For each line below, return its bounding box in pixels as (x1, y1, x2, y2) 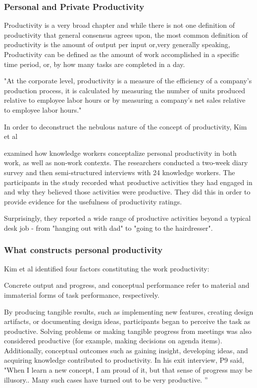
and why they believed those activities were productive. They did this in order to (4, 187, 251, 197)
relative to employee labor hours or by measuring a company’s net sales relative (4, 95, 246, 105)
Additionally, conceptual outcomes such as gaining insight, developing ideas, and (4, 345, 248, 355)
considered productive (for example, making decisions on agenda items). (4, 335, 222, 346)
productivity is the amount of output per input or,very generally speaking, (4, 39, 230, 50)
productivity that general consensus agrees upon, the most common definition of (4, 29, 248, 40)
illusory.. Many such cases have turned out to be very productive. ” (4, 374, 208, 385)
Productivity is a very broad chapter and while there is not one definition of (4, 20, 235, 30)
